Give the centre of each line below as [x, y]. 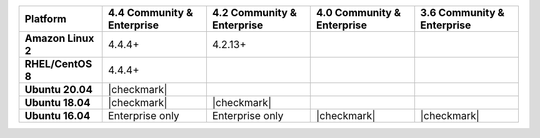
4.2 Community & [254, 12]
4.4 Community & [150, 12]
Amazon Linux [59, 38]
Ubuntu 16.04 [57, 115]
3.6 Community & [462, 12]
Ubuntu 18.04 [57, 102]
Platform [45, 18]
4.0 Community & [359, 12]
